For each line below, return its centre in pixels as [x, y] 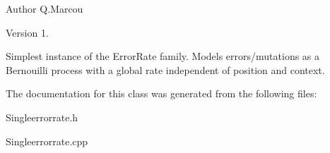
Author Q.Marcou [45, 8]
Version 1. [27, 32]
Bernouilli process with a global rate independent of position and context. [165, 69]
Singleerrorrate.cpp [47, 141]
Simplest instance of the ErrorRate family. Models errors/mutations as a [163, 56]
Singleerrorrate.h [42, 117]
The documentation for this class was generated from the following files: [161, 93]
